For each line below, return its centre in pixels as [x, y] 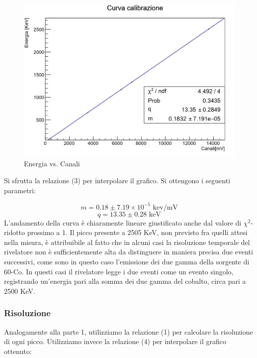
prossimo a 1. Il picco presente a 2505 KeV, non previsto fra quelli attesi [137, 232]
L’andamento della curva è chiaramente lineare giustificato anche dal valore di [123, 222]
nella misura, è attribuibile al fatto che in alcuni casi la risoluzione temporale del [127, 242]
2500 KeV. [20, 291]
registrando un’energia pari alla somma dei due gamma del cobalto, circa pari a [125, 281]
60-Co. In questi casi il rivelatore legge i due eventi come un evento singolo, [119, 271]
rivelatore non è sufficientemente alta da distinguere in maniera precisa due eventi [128, 252]
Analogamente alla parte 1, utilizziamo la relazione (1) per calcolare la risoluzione [128, 331]
